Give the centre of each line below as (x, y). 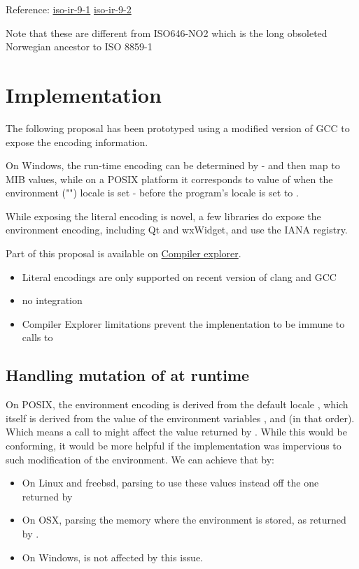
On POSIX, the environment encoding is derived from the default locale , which (177, 404)
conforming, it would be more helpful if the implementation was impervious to (174, 446)
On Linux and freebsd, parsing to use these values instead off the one (170, 483)
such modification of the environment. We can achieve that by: (140, 459)
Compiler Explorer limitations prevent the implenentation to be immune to (183, 323)
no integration (52, 300)
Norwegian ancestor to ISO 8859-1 (79, 46)
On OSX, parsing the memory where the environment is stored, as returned (184, 520)
